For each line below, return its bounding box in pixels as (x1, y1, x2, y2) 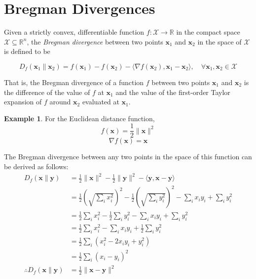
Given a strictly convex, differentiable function (4, 27, 145, 37)
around (49, 96, 71, 107)
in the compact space (176, 27, 240, 37)
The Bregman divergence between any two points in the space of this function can (4, 151, 252, 162)
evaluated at (82, 96, 119, 107)
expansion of (4, 96, 42, 107)
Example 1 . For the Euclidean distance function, (4, 113, 155, 123)
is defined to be (4, 46, 50, 56)
